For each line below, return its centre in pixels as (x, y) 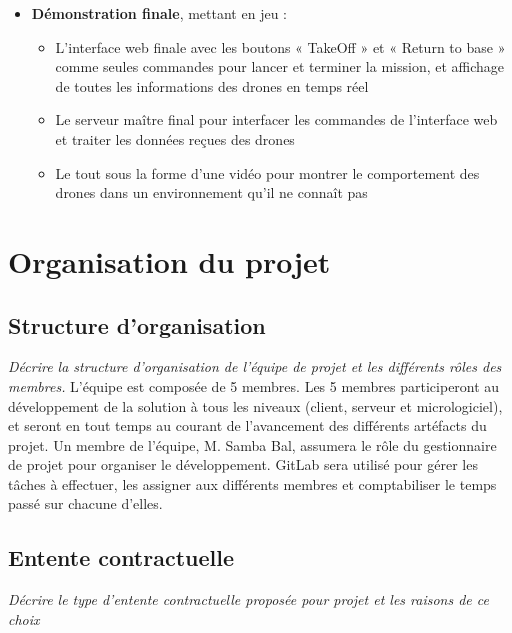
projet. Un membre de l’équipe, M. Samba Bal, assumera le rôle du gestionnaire (252, 444)
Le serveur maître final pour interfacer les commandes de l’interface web (276, 119)
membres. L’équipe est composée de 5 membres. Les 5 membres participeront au (254, 385)
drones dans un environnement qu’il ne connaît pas (211, 192)
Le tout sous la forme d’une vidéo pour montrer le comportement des (267, 172)
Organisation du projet (169, 260)
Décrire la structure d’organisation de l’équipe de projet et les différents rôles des (255, 366)
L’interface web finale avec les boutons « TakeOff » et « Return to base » (280, 46)
